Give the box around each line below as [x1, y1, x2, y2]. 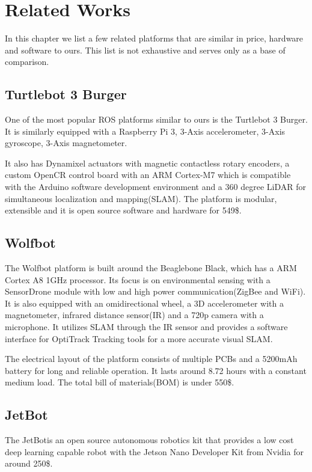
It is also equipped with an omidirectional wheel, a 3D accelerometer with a [5, 296, 284, 309]
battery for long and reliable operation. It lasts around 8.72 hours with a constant [5, 364, 307, 376]
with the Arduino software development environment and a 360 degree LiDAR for [5, 180, 306, 193]
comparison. [5, 55, 49, 68]
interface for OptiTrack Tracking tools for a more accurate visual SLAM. [5, 332, 273, 345]
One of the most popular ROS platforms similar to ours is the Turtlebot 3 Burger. [5, 113, 308, 126]
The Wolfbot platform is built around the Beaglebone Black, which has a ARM [5, 262, 297, 274]
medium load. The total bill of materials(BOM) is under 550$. [5, 376, 234, 388]
